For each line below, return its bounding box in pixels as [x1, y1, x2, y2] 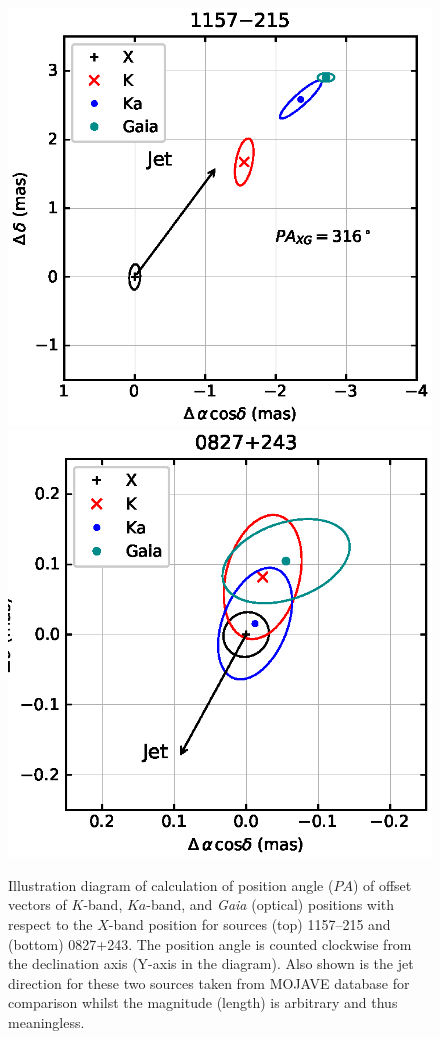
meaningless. [8, 1011, 85, 1032]
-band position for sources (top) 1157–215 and [108, 914, 391, 934]
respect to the [8, 914, 93, 934]
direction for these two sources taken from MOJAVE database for [8, 972, 410, 993]
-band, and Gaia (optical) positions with [146, 894, 395, 915]
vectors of [8, 894, 67, 915]
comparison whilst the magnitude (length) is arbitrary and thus [8, 992, 398, 1013]
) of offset [352, 874, 412, 895]
